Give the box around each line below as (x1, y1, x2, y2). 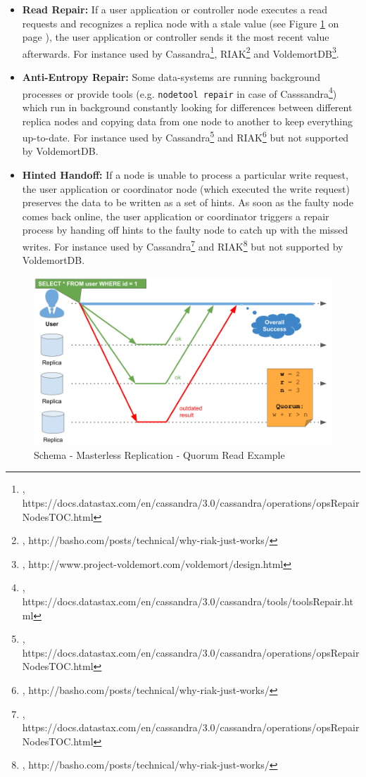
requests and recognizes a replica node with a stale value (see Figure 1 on (22, 15, 339, 30)
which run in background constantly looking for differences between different (22, 99, 353, 114)
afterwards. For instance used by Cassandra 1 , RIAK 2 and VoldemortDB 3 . (22, 44, 339, 61)
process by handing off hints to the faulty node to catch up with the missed (22, 222, 348, 237)
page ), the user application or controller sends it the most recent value (22, 30, 329, 44)
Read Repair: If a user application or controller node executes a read (22, 2, 328, 16)
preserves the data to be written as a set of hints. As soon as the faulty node (22, 195, 353, 210)
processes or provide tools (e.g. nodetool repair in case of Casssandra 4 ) (22, 84, 337, 101)
